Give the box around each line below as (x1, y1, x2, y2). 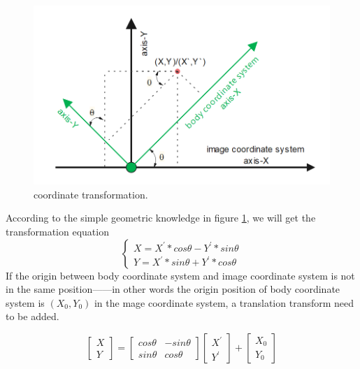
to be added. (6, 309, 59, 324)
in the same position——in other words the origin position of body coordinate (6, 282, 340, 296)
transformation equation (6, 224, 109, 239)
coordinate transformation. (34, 187, 148, 201)
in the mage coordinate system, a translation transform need (94, 295, 354, 310)
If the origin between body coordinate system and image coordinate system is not (6, 268, 355, 282)
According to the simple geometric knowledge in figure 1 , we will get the (6, 210, 316, 225)
